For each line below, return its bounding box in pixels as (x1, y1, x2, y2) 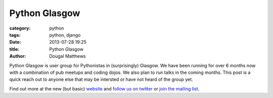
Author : (9, 53, 26, 59)
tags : (9, 32, 21, 38)
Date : (9, 39, 21, 45)
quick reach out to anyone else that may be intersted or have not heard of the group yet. (9, 76, 193, 82)
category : (9, 25, 31, 31)
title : (9, 46, 20, 52)
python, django (49, 32, 81, 38)
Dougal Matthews (49, 53, 86, 59)
